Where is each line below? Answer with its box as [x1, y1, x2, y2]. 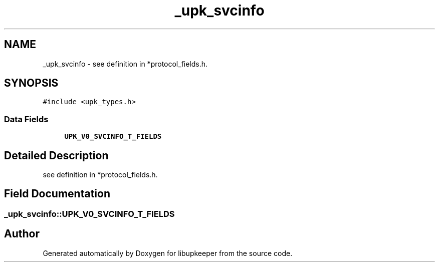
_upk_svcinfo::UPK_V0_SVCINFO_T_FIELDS [4, 208, 175, 219]
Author [4, 227, 40, 240]
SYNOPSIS [4, 77, 59, 90]
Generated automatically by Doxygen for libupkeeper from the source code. [43, 248, 293, 257]
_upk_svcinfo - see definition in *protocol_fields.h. [43, 59, 208, 68]
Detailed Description [4, 149, 109, 162]
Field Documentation [4, 187, 110, 200]
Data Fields [4, 114, 49, 124]
